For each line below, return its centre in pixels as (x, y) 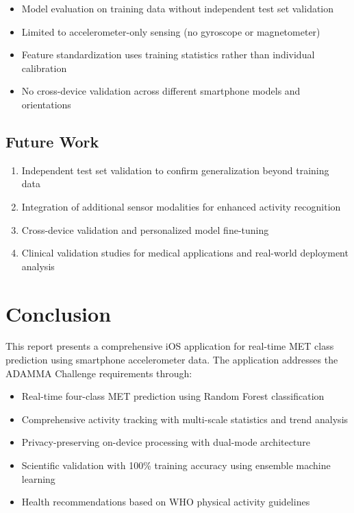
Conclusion (59, 313)
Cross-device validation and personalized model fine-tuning (145, 229)
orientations (46, 104)
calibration (44, 68)
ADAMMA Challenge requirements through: (99, 373)
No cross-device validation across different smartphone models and (161, 91)
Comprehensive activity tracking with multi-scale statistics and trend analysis (185, 419)
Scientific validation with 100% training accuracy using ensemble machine (176, 465)
